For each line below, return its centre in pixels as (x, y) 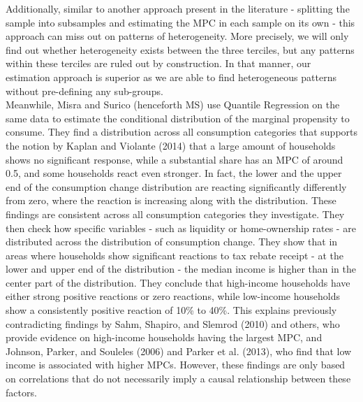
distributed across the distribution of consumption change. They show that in (172, 242)
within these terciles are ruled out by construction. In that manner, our (158, 63)
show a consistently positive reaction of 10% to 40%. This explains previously (171, 310)
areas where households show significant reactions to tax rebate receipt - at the (175, 255)
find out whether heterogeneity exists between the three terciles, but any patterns (180, 49)
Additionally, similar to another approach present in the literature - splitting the (178, 8)
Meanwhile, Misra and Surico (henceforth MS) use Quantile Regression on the (173, 105)
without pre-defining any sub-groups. (84, 91)
